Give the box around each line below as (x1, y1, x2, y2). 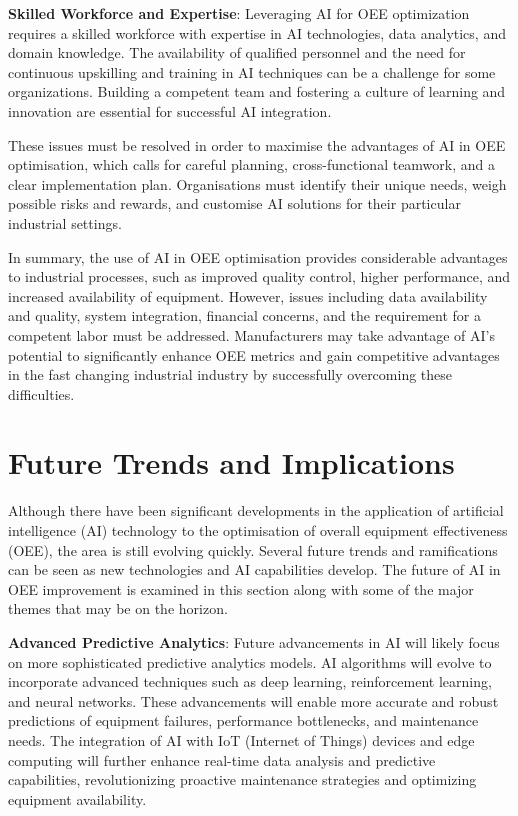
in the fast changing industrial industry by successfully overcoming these (8, 364, 453, 385)
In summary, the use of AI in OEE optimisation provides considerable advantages (8, 246, 508, 267)
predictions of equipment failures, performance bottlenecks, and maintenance (8, 710, 479, 731)
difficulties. (8, 383, 75, 404)
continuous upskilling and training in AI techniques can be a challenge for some (8, 61, 496, 82)
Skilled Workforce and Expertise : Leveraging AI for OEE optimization (8, 3, 470, 23)
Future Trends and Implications (8, 442, 455, 483)
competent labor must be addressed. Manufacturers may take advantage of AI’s (8, 324, 496, 345)
